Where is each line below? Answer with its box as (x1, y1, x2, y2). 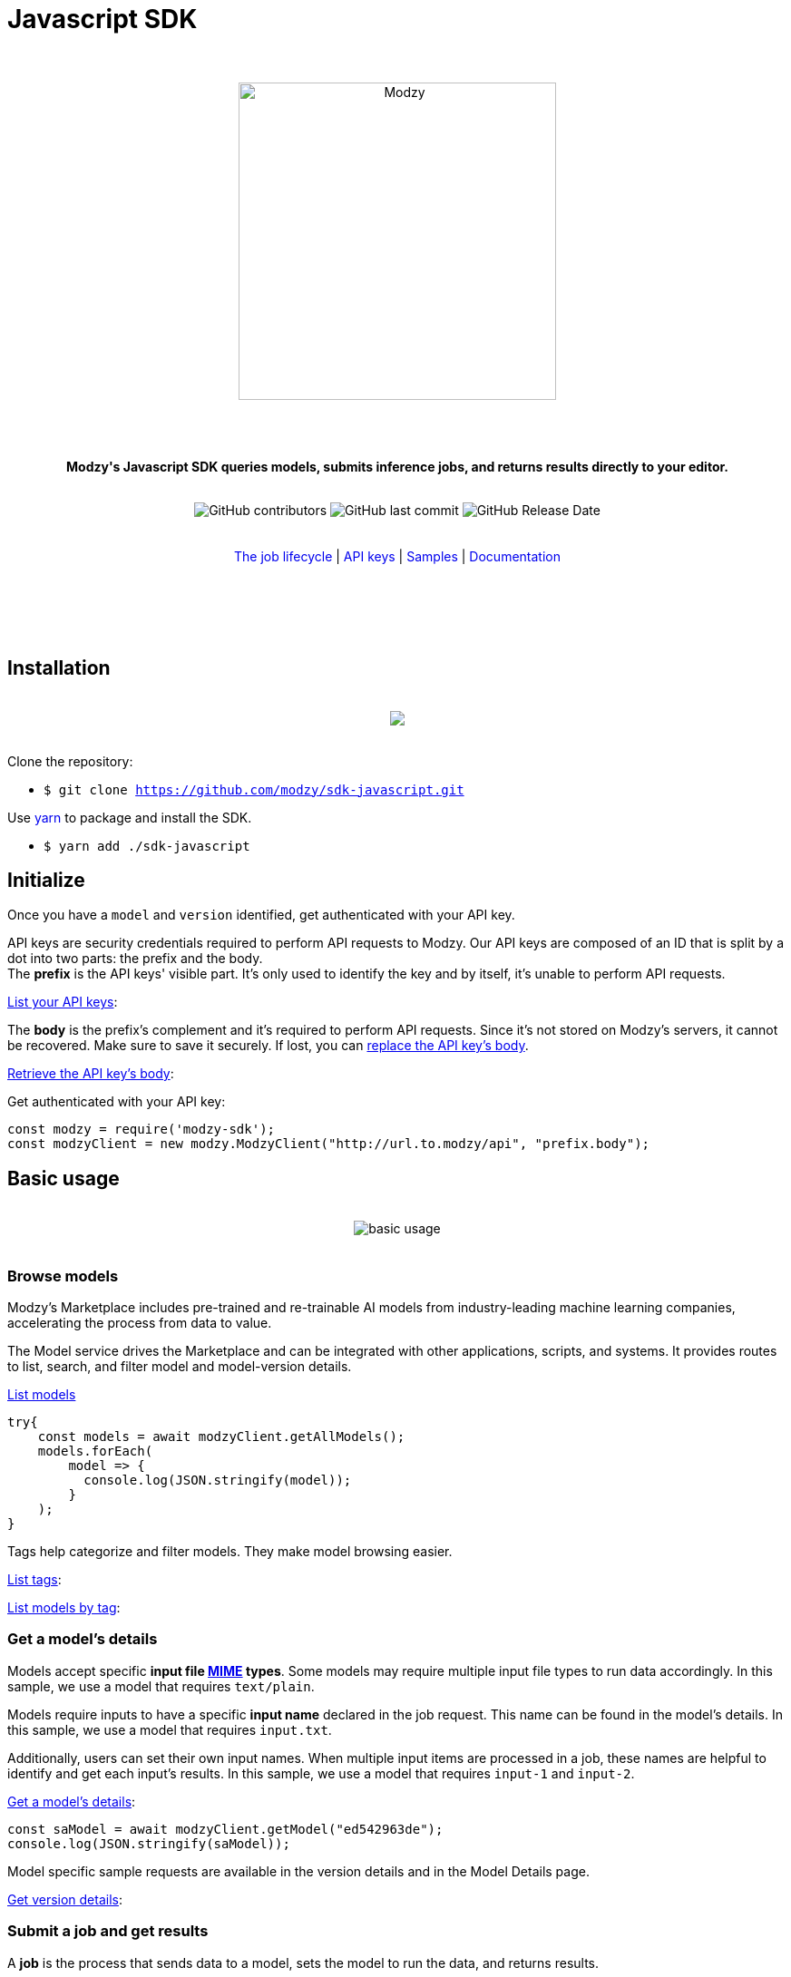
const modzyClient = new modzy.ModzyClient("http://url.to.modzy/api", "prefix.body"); (7, 1136, 650, 1152)
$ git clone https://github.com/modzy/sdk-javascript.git (44, 782, 464, 797)
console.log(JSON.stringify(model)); (83, 1473, 352, 1488)
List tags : (7, 1572, 62, 1588)
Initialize (7, 869, 85, 892)
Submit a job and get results (7, 1922, 209, 1941)
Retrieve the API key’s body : (7, 1066, 174, 1082)
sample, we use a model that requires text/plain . (7, 1678, 315, 1694)
